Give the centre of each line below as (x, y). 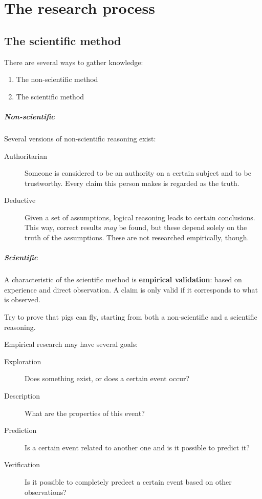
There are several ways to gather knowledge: (74, 62)
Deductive (20, 200)
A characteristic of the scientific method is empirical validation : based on (123, 279)
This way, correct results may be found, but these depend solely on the (136, 227)
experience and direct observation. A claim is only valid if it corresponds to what (131, 289)
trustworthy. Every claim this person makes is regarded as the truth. (132, 183)
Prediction (20, 430)
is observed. (22, 299)
